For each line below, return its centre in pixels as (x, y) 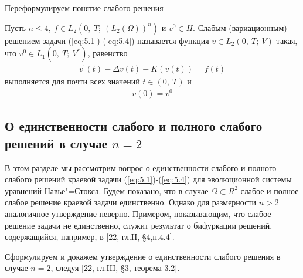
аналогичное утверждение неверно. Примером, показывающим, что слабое (138, 213)
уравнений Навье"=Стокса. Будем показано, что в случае (107, 190)
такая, (287, 40)
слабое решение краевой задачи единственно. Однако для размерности (131, 202)
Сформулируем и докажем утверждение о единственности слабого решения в (143, 256)
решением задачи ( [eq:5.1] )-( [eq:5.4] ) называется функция (107, 40)
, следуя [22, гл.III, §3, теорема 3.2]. (115, 268)
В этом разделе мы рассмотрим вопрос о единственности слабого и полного (141, 167)
